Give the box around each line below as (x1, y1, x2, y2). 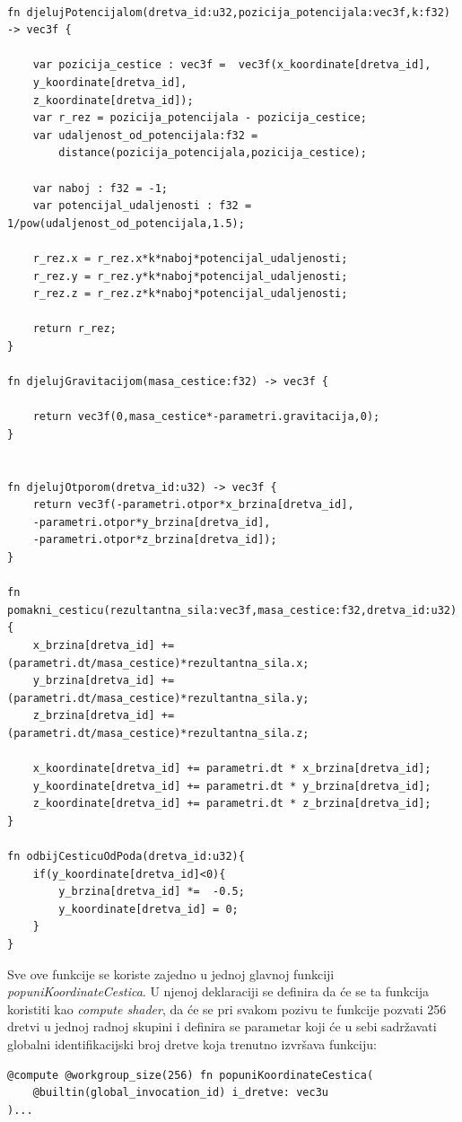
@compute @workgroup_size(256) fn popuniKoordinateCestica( (7, 1068, 374, 1082)
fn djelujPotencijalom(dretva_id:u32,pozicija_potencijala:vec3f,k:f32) (7, 5, 450, 19)
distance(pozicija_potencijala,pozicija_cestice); (58, 146, 367, 160)
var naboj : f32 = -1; (32, 181, 168, 195)
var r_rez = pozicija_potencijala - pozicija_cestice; (32, 111, 367, 125)
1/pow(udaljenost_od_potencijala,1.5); (7, 216, 245, 230)
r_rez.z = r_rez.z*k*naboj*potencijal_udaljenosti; (32, 287, 348, 301)
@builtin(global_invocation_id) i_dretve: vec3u (32, 1086, 328, 1100)
